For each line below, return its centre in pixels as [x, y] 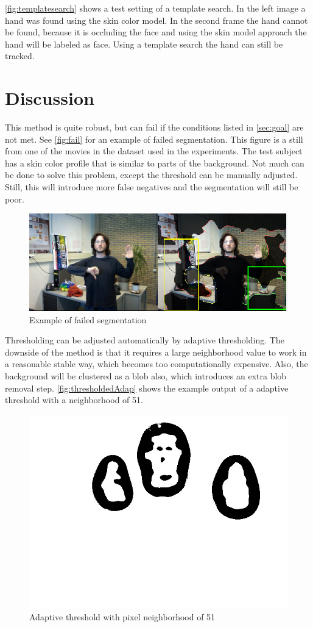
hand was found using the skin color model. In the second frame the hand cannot [156, 20]
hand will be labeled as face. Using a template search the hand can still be [144, 44]
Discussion [50, 98]
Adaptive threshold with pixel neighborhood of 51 [122, 617]
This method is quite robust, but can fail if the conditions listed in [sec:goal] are [154, 127]
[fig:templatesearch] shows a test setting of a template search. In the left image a [155, 8]
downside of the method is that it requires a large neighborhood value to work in [156, 352]
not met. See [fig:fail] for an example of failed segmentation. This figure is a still [154, 139]
